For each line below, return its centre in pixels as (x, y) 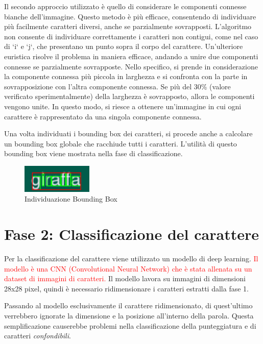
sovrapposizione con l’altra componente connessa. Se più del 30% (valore (117, 86)
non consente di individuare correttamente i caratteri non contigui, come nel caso (131, 36)
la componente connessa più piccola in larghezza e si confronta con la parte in (126, 76)
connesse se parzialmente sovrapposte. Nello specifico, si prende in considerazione (131, 66)
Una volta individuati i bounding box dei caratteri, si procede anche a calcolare (128, 133)
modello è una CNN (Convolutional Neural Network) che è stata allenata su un (128, 268)
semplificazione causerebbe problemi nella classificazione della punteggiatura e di (130, 325)
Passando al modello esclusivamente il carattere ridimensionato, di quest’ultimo (128, 305)
